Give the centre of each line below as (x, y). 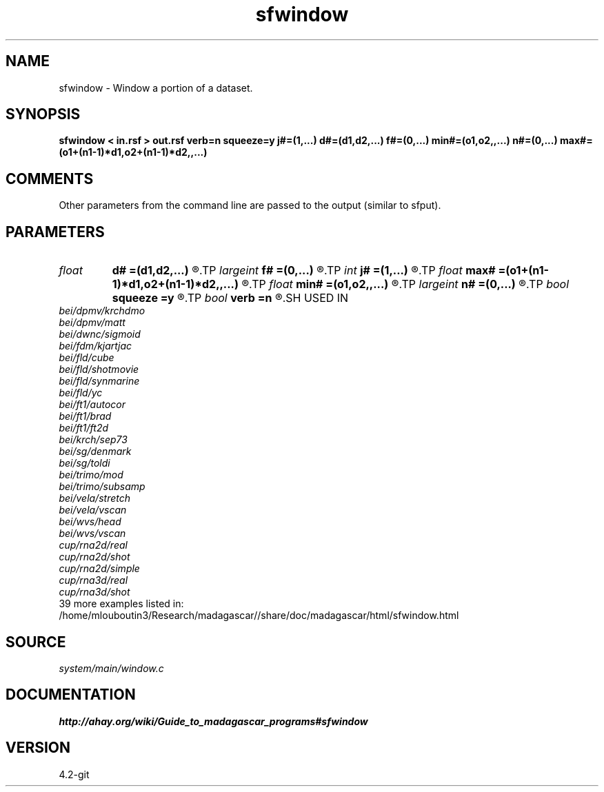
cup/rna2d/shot (94, 557)
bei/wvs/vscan (92, 534)
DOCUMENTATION (71, 695)
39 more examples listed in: (121, 604)
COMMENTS (50, 179)
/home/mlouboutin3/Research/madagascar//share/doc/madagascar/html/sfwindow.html (259, 616)
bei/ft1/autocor (92, 405)
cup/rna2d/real (93, 545)
